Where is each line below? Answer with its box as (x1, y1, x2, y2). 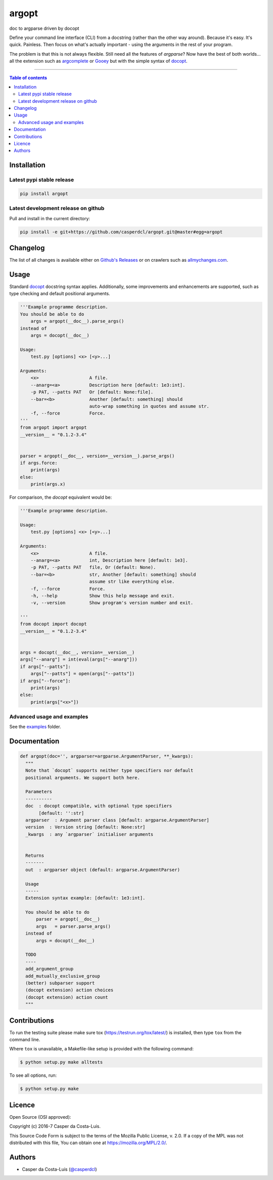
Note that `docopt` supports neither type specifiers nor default (25, 767, 194, 774)
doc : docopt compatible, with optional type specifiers (25, 803, 172, 809)
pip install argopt (20, 190, 68, 196)
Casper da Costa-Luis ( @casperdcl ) (22, 1166, 97, 1172)
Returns (25, 852, 44, 858)
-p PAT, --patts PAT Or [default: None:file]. (30, 389, 154, 395)
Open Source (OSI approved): (9, 1114, 71, 1120)
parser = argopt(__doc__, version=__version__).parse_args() (20, 453, 175, 459)
